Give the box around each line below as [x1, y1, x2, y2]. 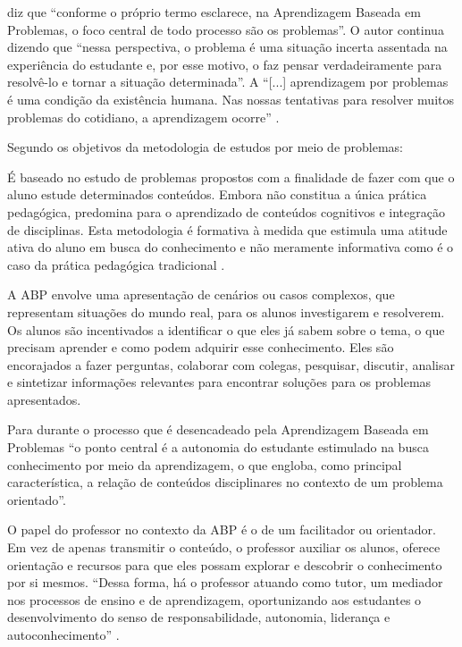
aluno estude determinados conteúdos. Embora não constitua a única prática [7, 185, 427, 204]
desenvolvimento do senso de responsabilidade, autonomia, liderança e [7, 608, 391, 626]
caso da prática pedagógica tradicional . [7, 255, 225, 273]
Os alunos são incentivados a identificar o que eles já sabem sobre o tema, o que [7, 320, 445, 339]
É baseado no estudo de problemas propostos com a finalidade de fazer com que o [7, 167, 455, 186]
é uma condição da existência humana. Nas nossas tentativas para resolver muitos [7, 89, 455, 108]
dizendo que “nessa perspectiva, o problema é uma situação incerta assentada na [7, 38, 448, 56]
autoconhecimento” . [7, 626, 120, 643]
